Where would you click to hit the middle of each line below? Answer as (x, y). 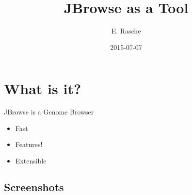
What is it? (43, 89)
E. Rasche (126, 31)
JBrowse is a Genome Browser (49, 112)
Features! (29, 144)
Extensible (31, 161)
